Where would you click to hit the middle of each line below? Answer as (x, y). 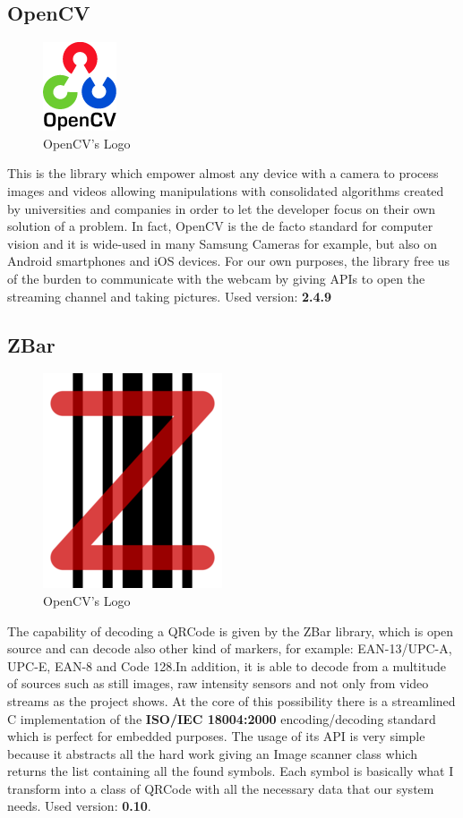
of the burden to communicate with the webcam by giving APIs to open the (216, 278)
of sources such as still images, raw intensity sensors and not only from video (218, 683)
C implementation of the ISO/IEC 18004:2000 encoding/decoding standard (222, 718)
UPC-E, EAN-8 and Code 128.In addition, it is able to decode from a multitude (227, 665)
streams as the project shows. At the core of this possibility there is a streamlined (231, 700)
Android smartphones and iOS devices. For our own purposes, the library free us (229, 261)
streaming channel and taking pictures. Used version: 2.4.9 (170, 296)
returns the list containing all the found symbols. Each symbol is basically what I (231, 771)
